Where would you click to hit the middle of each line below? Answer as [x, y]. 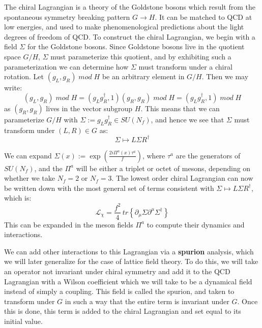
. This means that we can [180, 108]
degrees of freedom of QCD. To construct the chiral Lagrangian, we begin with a [130, 36]
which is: [18, 198]
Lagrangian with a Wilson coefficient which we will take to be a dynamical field [128, 281]
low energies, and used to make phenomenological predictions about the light [124, 27]
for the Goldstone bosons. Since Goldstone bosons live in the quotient [136, 46]
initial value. [23, 321]
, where [154, 155]
